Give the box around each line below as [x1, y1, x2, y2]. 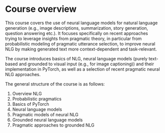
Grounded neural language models [12, 117, 83, 123]
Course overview [5, 3, 77, 15]
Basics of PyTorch [12, 101, 49, 107]
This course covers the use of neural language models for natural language [5, 20, 158, 26]
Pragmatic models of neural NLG [12, 111, 79, 117]
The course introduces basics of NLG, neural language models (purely [5, 55, 148, 61]
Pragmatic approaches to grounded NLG [12, 122, 95, 128]
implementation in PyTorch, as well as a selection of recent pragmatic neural [5, 66, 160, 72]
